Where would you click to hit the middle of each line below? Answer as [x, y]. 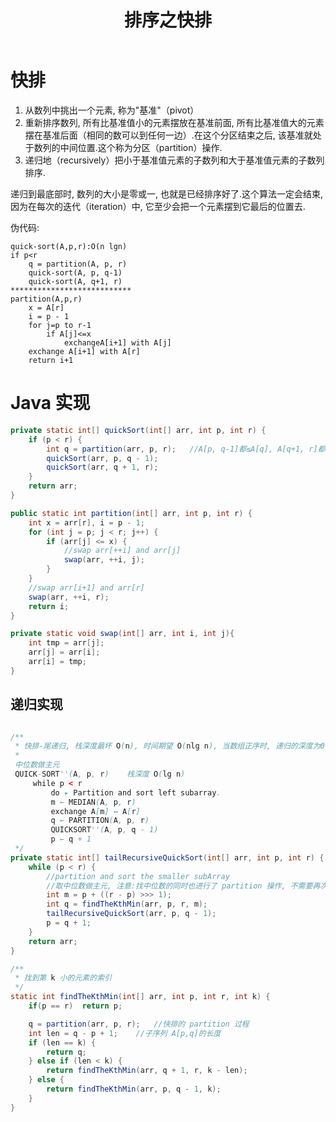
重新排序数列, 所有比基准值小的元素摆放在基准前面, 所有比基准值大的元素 [174, 122]
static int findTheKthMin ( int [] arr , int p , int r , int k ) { [140, 997]
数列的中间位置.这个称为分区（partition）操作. [128, 147]
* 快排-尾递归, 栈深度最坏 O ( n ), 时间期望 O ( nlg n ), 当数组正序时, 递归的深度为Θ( [172, 746]
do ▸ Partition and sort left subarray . [136, 792]
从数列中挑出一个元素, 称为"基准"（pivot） [112, 110]
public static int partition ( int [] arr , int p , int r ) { [131, 513]
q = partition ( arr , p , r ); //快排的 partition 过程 [139, 1024]
